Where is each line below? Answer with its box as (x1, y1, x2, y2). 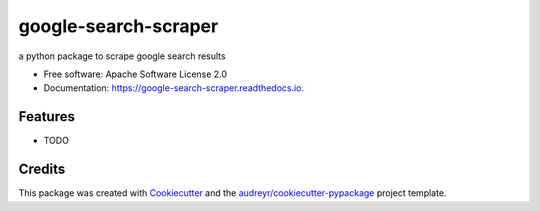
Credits (18, 161, 66, 178)
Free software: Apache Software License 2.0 (43, 68, 228, 80)
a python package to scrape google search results (18, 50, 226, 62)
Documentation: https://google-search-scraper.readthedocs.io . (43, 82, 305, 94)
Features (18, 108, 75, 125)
